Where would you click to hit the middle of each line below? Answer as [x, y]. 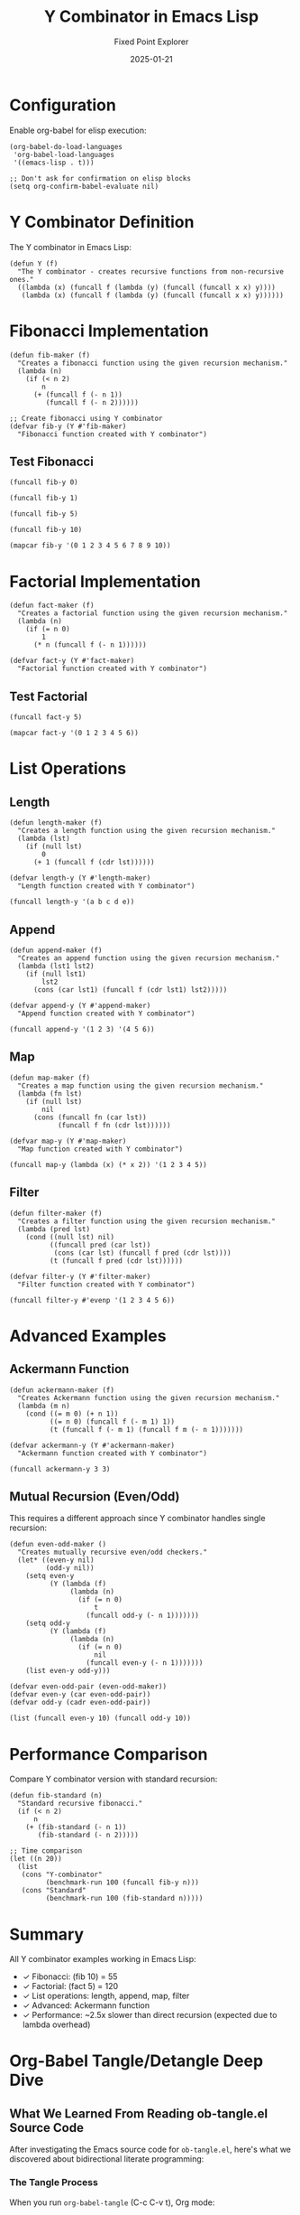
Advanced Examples [88, 1336]
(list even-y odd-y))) [68, 1671]
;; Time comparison [46, 1851]
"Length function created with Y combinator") [106, 886]
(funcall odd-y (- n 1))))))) [143, 1616]
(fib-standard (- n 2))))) [88, 1836]
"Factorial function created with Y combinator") [112, 669]
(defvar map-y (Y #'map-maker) [68, 1141]
